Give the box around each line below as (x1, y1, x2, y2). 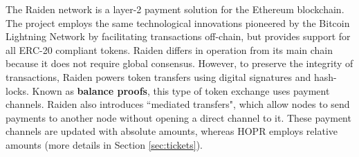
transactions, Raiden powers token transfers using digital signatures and (6, 69, 311, 84)
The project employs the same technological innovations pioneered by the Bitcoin (6, 15, 350, 30)
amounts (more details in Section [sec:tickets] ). (6, 137, 203, 151)
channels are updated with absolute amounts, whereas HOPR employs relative (6, 124, 338, 138)
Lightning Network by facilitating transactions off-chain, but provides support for (6, 29, 351, 44)
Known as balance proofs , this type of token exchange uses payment (32, 83, 330, 98)
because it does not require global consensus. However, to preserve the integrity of (6, 56, 353, 71)
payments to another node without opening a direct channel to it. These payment (6, 110, 351, 124)
